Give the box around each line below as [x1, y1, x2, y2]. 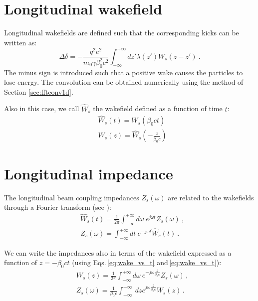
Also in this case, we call [4, 103, 79, 114]
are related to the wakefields [168, 192, 254, 202]
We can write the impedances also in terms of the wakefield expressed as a [4, 247, 232, 258]
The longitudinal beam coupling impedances [4, 192, 139, 202]
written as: [4, 37, 37, 47]
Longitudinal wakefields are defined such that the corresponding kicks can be [4, 27, 239, 38]
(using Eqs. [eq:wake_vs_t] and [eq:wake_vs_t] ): [72, 257, 222, 268]
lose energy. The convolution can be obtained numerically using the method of [4, 77, 244, 87]
